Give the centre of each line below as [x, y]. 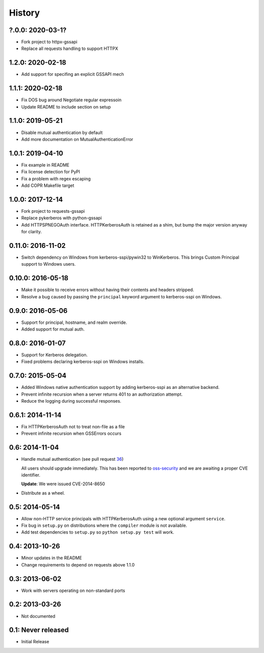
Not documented [38, 616]
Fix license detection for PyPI [51, 172]
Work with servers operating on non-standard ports [73, 590]
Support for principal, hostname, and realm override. [74, 322]
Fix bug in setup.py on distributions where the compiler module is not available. [104, 525]
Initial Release [35, 642]
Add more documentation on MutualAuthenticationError [77, 139]
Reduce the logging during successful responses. [71, 401]
